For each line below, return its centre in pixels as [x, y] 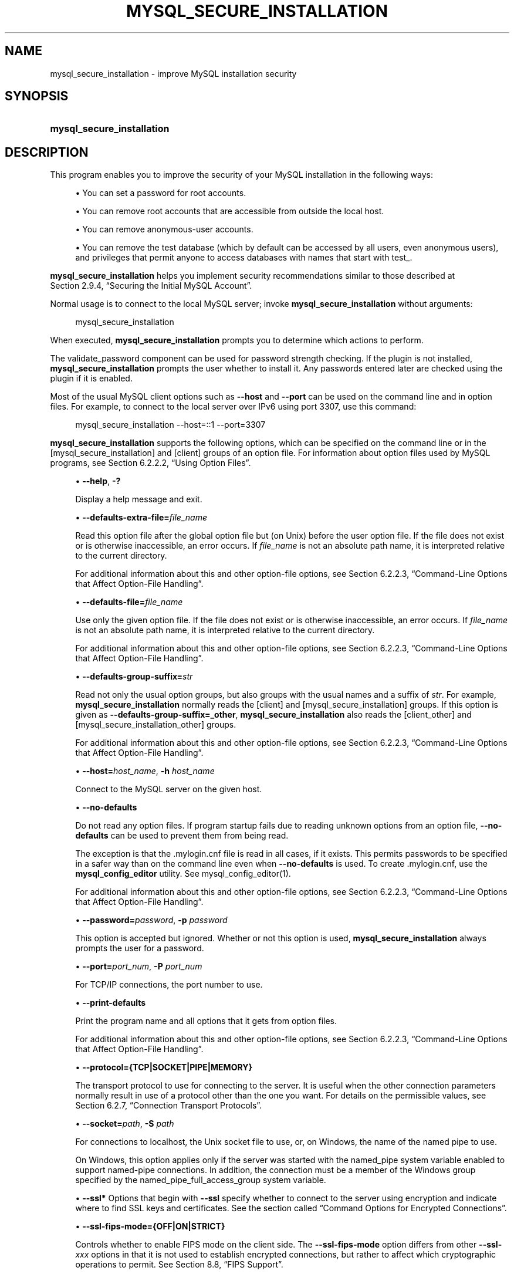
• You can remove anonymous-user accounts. [164, 229]
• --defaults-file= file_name [129, 602]
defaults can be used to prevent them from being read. [182, 836]
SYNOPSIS [37, 96]
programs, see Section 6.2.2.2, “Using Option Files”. [151, 463]
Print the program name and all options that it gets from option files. [206, 1021]
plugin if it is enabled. [91, 379]
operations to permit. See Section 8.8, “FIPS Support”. [179, 1265]
